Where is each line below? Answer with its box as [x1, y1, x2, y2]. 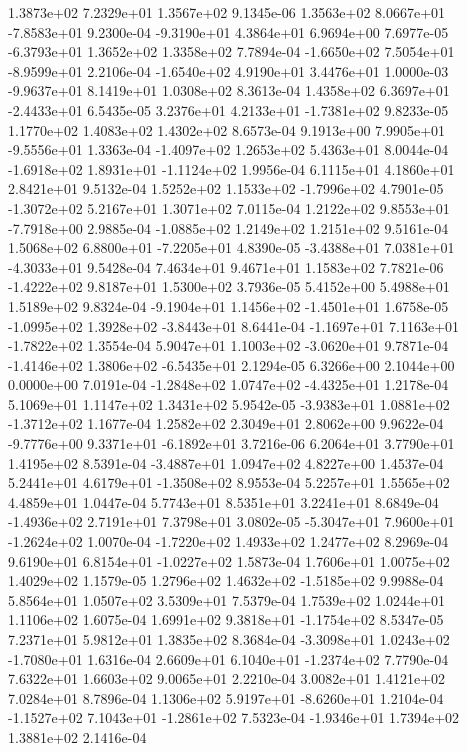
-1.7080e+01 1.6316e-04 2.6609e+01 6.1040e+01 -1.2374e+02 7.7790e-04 [8, 648, 449, 669]
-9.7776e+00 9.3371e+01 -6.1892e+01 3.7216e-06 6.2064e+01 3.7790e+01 [8, 433, 455, 454]
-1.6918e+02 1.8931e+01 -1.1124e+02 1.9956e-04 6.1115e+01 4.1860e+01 [8, 158, 455, 179]
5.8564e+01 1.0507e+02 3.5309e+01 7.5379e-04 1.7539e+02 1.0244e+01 [8, 589, 446, 610]
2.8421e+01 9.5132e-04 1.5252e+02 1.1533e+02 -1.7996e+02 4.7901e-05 [8, 178, 444, 199]
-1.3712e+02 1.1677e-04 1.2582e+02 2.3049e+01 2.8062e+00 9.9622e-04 [8, 413, 444, 434]
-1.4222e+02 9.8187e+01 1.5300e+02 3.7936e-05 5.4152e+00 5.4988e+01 [8, 276, 450, 297]
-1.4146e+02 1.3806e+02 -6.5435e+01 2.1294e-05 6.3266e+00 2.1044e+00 [8, 354, 455, 375]
